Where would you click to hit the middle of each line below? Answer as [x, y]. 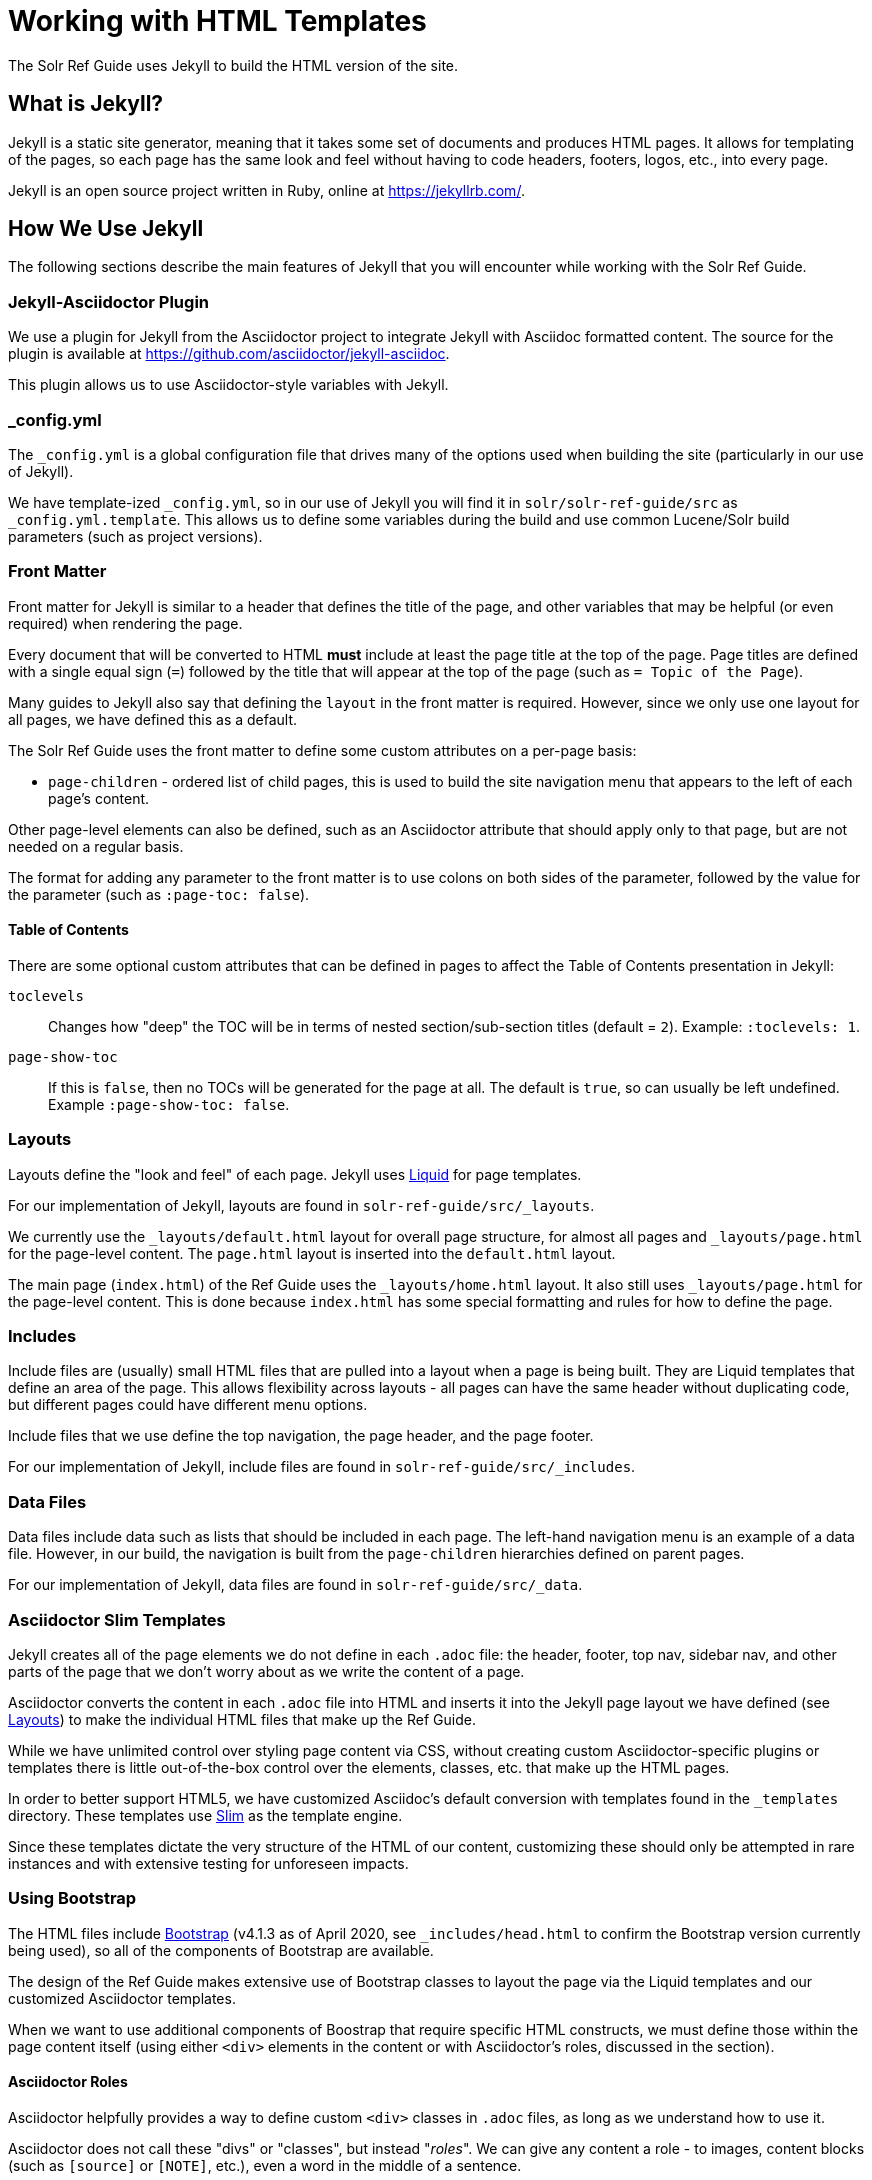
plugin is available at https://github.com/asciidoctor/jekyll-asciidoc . [229, 354]
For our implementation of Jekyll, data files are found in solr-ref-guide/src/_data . [295, 1585]
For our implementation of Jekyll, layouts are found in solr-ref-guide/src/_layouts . [301, 1205]
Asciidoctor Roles [68, 2082]
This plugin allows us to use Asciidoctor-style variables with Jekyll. [228, 385]
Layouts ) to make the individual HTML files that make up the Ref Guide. [242, 1719]
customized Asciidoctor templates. [122, 1998]
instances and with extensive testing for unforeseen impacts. [208, 1863]
